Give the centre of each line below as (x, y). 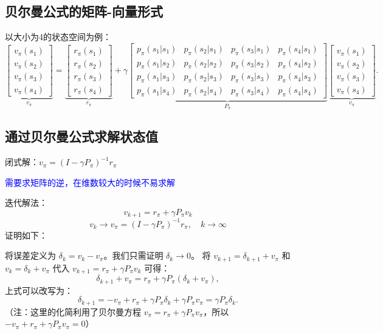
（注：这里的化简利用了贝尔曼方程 (73, 311)
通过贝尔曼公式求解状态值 (81, 136)
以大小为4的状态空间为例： (58, 37)
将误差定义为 (30, 255)
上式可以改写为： (39, 290)
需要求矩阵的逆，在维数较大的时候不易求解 (90, 182)
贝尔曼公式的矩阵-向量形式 (84, 11)
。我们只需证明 (133, 255)
